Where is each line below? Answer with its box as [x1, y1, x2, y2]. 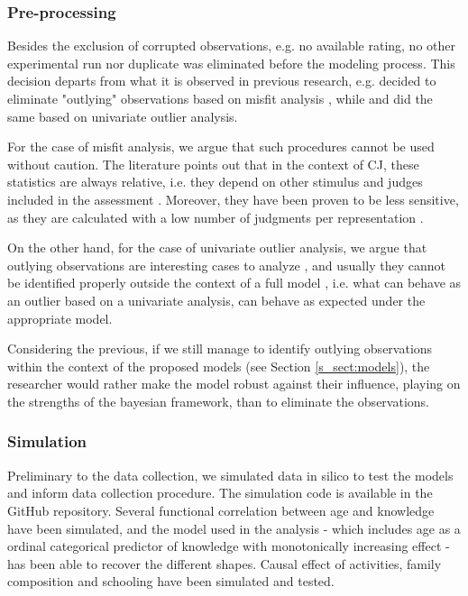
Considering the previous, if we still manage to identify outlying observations [7, 339, 433, 358]
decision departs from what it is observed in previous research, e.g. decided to [7, 71, 436, 90]
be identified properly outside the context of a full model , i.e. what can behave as [7, 273, 462, 292]
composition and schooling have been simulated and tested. [7, 572, 335, 591]
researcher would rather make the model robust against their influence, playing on [7, 374, 461, 393]
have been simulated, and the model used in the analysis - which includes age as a [7, 518, 461, 537]
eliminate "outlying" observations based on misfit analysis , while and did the [7, 89, 433, 107]
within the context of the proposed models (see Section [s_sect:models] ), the [7, 356, 430, 375]
